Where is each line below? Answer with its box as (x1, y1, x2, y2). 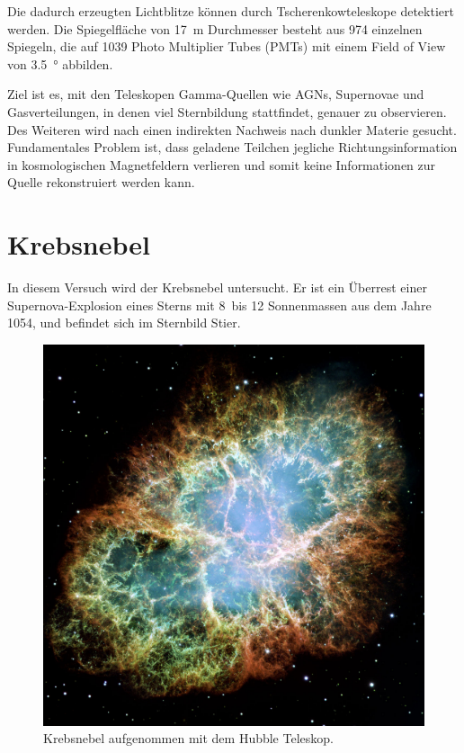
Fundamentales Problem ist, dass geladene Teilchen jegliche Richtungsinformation (7, 138, 458, 157)
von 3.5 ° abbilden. (7, 54, 113, 73)
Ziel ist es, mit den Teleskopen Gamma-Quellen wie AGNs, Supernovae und (7, 85, 424, 103)
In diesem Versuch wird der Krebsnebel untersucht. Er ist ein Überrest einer (7, 278, 427, 297)
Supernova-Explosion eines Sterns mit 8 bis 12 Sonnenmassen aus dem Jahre (7, 295, 432, 314)
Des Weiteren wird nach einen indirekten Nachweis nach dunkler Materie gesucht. (7, 120, 457, 139)
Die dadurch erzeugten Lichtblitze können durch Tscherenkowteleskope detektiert (7, 2, 454, 20)
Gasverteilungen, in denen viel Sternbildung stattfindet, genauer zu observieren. (7, 102, 447, 121)
